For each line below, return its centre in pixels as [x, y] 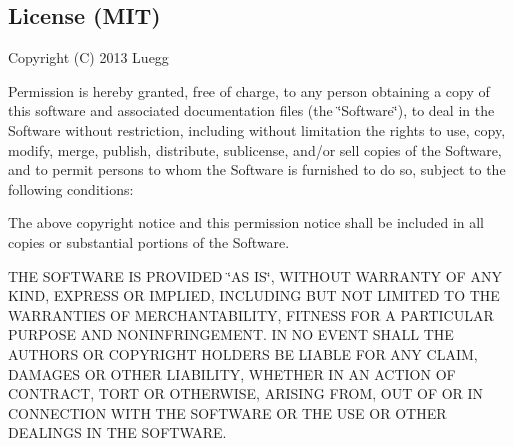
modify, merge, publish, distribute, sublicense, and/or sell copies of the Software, [255, 149]
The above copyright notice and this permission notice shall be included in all [246, 222]
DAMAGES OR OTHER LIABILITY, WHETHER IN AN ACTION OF [232, 373]
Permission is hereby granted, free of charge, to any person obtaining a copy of [249, 90]
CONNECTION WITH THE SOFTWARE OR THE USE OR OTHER [227, 412]
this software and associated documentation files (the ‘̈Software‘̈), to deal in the [251, 110]
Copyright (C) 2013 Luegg [88, 57]
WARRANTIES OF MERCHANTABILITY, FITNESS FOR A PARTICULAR [251, 314]
